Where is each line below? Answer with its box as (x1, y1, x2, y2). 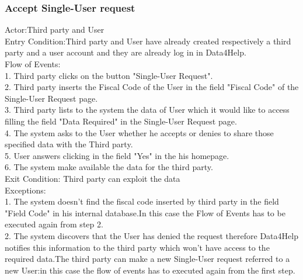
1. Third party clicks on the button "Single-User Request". (5, 69, 213, 81)
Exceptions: (5, 184, 46, 196)
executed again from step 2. (5, 218, 103, 230)
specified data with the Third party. (5, 138, 133, 150)
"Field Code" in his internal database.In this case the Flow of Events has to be (5, 206, 285, 219)
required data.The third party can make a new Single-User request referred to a (5, 253, 290, 265)
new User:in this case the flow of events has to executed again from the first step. (5, 264, 295, 276)
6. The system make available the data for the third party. (5, 161, 213, 173)
